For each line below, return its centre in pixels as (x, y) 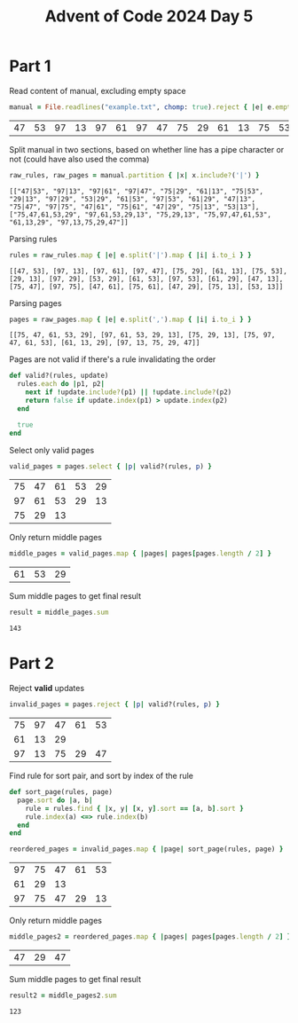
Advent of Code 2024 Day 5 (149, 16)
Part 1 (30, 66)
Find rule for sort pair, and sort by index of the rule (101, 775)
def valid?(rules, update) (59, 376)
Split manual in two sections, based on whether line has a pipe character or (147, 149)
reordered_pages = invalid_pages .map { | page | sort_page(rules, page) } (146, 849)
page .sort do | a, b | (55, 800)
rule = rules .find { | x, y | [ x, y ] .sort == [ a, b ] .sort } (134, 808)
